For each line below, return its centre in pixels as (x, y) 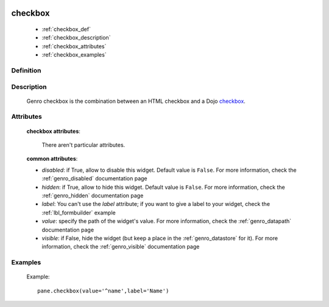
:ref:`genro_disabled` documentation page (94, 178)
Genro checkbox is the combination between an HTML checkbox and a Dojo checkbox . (136, 101)
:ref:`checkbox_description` (76, 38)
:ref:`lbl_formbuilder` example (79, 213)
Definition (26, 70)
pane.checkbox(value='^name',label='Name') (103, 291)
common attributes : (52, 159)
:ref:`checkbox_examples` (74, 55)
